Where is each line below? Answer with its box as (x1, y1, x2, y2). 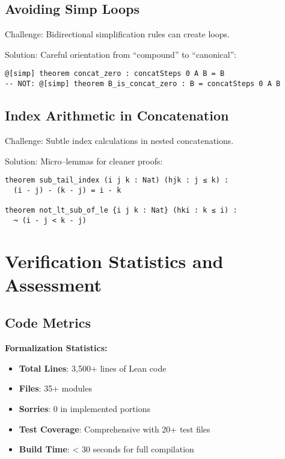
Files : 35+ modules (19, 382, 92, 395)
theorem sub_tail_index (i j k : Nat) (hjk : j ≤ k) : (5, 176, 229, 185)
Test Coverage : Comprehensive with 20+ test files (19, 422, 210, 435)
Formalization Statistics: (5, 342, 108, 354)
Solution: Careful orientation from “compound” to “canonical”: (5, 48, 237, 60)
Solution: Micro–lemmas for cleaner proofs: (5, 154, 163, 167)
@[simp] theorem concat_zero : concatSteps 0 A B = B (5, 69, 225, 78)
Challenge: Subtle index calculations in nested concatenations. (5, 134, 234, 146)
